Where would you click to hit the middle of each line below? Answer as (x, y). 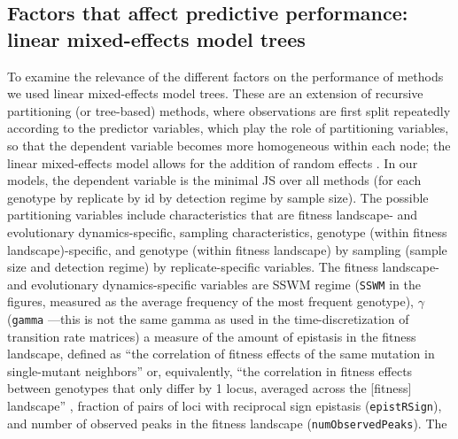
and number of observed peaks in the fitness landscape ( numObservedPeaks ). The (227, 423)
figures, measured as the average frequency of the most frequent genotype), (210, 301)
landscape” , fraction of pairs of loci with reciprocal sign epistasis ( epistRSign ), (225, 405)
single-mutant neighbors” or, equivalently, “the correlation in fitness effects (210, 370)
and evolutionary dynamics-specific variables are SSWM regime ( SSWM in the (214, 284)
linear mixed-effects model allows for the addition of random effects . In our (213, 162)
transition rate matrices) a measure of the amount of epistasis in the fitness (212, 336)
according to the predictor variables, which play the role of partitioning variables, (228, 128)
